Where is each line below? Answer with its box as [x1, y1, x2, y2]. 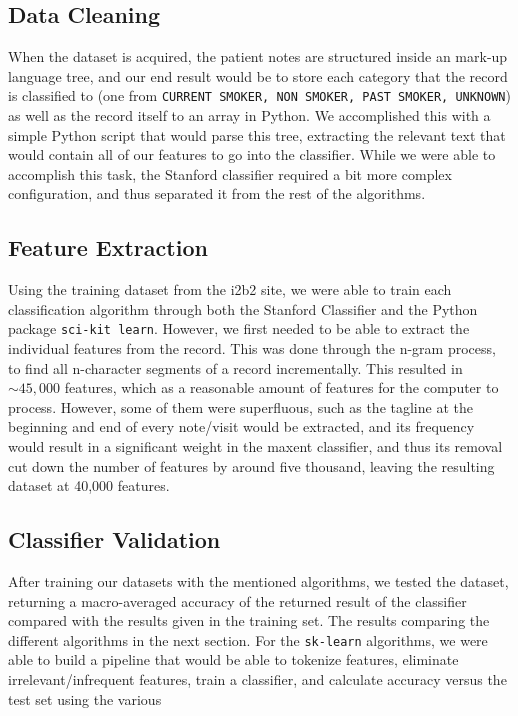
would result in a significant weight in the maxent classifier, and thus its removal [8, 436, 503, 457]
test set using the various [8, 688, 162, 709]
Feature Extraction [8, 232, 208, 263]
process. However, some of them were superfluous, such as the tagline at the [8, 396, 473, 417]
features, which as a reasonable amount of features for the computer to [64, 377, 499, 398]
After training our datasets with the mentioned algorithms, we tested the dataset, [8, 571, 509, 592]
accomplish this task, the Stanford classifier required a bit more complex [8, 163, 452, 184]
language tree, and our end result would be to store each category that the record [8, 65, 508, 86]
